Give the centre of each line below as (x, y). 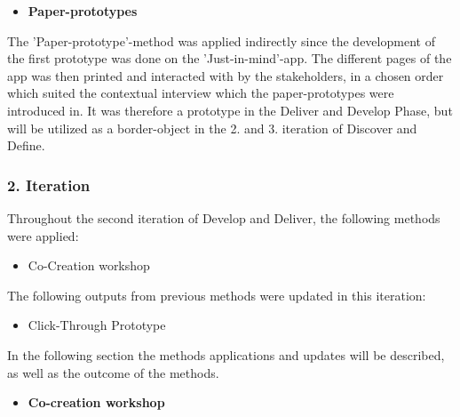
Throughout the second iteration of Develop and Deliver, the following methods (224, 217)
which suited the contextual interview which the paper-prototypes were (201, 93)
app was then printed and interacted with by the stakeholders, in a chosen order (226, 75)
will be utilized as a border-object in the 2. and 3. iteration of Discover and (212, 128)
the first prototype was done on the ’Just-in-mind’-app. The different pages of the (230, 58)
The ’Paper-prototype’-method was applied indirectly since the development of (221, 40)
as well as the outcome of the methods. (113, 372)
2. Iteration (49, 184)
